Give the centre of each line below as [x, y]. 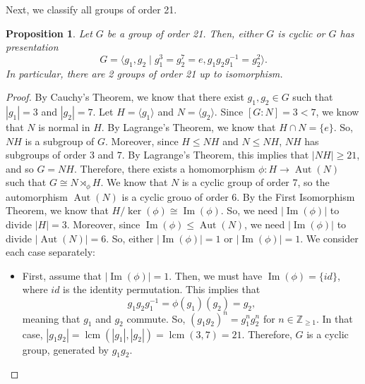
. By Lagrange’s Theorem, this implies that [215, 155]
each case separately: [50, 252]
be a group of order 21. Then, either [185, 33]
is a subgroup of [60, 141]
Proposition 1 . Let [49, 33]
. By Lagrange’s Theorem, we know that [189, 127]
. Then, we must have [216, 275]
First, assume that [62, 275]
